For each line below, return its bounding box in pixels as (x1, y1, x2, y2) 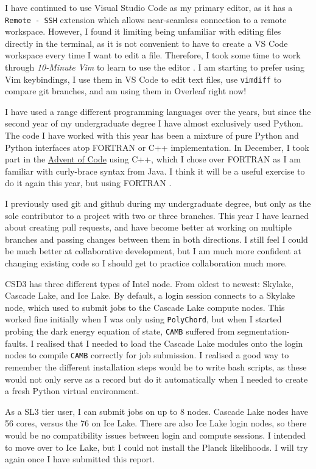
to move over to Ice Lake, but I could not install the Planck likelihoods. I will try (5, 440, 308, 453)
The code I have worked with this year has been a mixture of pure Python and (5, 129, 299, 142)
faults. (5, 336, 28, 349)
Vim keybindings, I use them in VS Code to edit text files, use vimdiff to (5, 72, 282, 85)
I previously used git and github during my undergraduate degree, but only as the (5, 197, 311, 210)
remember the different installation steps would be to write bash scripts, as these (5, 360, 307, 373)
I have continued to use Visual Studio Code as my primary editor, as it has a (5, 1, 293, 13)
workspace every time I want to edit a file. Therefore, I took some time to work (5, 49, 301, 61)
